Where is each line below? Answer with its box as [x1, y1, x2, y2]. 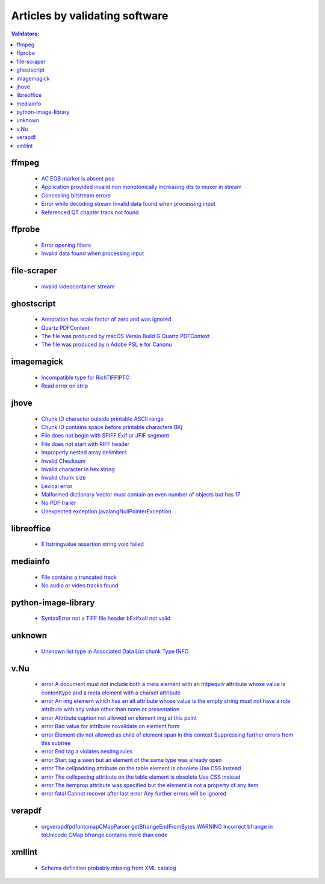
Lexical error [41, 482, 73, 490]
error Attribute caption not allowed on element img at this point [41, 714, 197, 722]
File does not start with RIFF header [41, 440, 130, 448]
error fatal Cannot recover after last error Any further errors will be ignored [41, 790, 227, 797]
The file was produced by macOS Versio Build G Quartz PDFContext [41, 332, 210, 339]
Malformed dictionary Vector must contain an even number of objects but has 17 [41, 491, 241, 498]
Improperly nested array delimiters [41, 449, 127, 456]
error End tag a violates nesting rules [41, 748, 133, 755]
